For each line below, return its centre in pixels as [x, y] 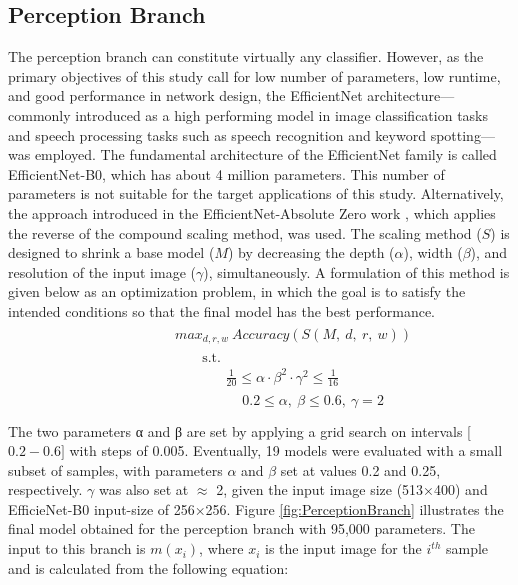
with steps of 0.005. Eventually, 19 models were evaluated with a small [286, 450]
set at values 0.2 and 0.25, [360, 469]
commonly [39, 114]
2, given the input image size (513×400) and [352, 489]
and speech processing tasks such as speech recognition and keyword [217, 134]
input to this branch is [77, 548]
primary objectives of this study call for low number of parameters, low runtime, [254, 75]
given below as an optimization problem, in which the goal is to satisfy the [237, 291]
